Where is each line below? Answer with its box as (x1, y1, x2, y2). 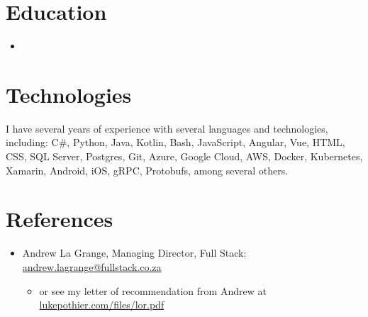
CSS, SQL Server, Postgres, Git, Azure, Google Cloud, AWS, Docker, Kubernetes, (6, 149, 363, 164)
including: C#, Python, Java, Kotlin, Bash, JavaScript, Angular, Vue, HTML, (6, 135, 345, 150)
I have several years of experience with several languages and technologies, (6, 121, 328, 135)
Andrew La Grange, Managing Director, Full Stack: (22, 245, 247, 260)
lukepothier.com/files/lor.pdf (39, 297, 165, 312)
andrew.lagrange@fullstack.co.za (22, 259, 162, 274)
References (6, 204, 113, 233)
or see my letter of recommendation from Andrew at (39, 283, 267, 298)
